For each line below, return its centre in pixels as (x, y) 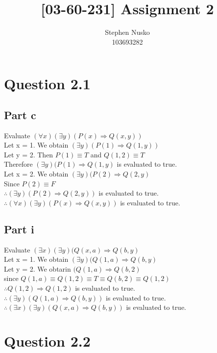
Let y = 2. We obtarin (37, 268)
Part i (19, 229)
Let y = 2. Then (29, 154)
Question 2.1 (47, 84)
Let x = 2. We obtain (36, 174)
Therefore (18, 164)
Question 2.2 (47, 341)
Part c (20, 114)
